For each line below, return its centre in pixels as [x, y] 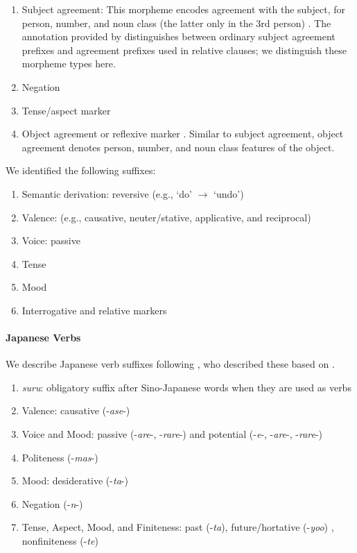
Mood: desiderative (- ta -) [75, 480]
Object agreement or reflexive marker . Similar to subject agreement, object [183, 134]
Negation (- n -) [52, 503]
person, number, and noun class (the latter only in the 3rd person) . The [176, 23]
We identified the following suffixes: [81, 170]
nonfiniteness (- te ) [60, 541]
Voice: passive [51, 240]
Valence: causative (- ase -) [76, 410]
